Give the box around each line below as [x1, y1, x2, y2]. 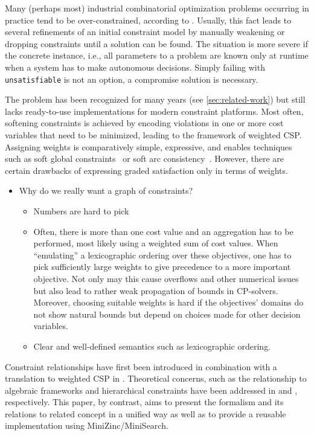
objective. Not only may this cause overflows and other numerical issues [33, 272, 299, 284]
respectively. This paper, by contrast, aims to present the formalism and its [5, 396, 284, 408]
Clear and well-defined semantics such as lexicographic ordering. [33, 339, 271, 352]
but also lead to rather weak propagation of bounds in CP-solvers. [33, 284, 278, 297]
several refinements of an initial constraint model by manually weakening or [5, 25, 285, 38]
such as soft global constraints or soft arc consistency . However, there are [5, 152, 284, 165]
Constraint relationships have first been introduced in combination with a [5, 360, 277, 373]
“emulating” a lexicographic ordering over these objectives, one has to [33, 248, 292, 261]
